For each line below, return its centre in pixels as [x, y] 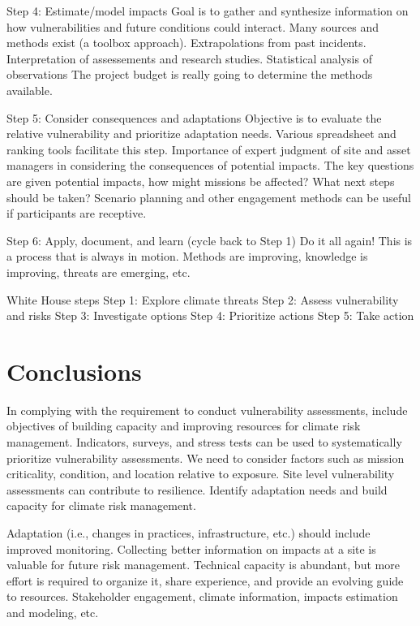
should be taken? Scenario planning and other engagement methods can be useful [209, 197]
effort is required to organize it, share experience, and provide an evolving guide [205, 580]
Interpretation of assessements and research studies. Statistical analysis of [189, 58]
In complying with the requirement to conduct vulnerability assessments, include [207, 410]
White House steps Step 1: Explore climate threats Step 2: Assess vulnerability [203, 299]
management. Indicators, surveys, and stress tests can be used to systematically [204, 442]
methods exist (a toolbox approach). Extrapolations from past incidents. [186, 43]
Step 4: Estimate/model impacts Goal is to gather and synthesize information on [208, 11]
